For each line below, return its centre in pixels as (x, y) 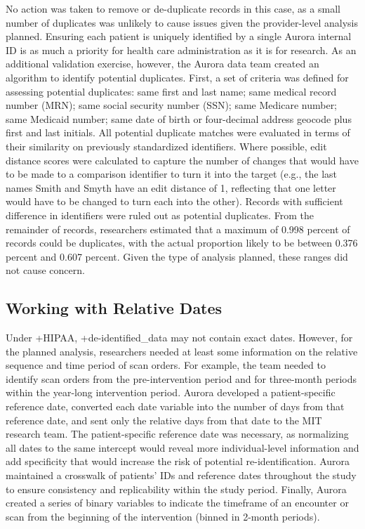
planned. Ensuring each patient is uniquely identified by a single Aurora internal (179, 36)
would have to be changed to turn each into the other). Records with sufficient (174, 201)
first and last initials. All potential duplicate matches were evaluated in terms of (178, 132)
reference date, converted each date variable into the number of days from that (175, 406)
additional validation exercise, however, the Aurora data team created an (162, 64)
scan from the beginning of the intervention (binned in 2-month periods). (163, 516)
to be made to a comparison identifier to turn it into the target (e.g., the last (172, 174)
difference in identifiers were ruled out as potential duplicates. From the (160, 215)
